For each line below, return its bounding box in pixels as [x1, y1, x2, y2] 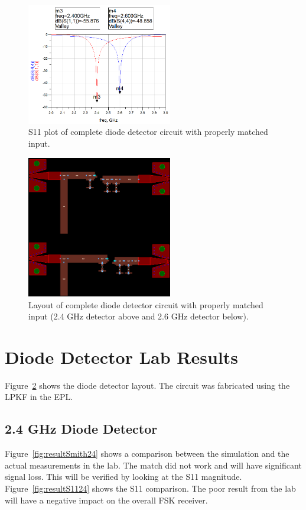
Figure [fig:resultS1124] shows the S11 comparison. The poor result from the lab [5, 482, 296, 495]
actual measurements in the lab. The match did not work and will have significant [5, 459, 302, 471]
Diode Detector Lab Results [5, 344, 238, 369]
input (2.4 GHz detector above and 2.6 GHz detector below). [28, 310, 249, 322]
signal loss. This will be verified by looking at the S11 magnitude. [5, 470, 242, 483]
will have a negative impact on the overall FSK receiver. [5, 493, 208, 506]
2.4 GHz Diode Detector [5, 419, 158, 438]
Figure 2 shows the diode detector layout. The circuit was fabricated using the [5, 379, 290, 391]
